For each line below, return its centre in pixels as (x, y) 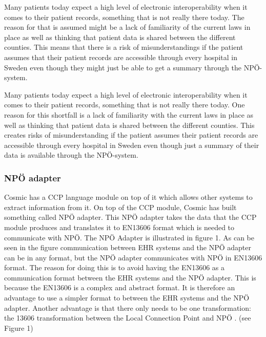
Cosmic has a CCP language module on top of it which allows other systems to (128, 197)
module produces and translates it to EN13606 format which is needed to (119, 227)
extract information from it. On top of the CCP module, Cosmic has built (120, 207)
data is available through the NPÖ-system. (71, 155)
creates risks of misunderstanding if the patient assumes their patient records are (131, 135)
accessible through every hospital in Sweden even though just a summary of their (132, 145)
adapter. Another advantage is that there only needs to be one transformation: (128, 307)
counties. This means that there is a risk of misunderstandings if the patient (124, 47)
